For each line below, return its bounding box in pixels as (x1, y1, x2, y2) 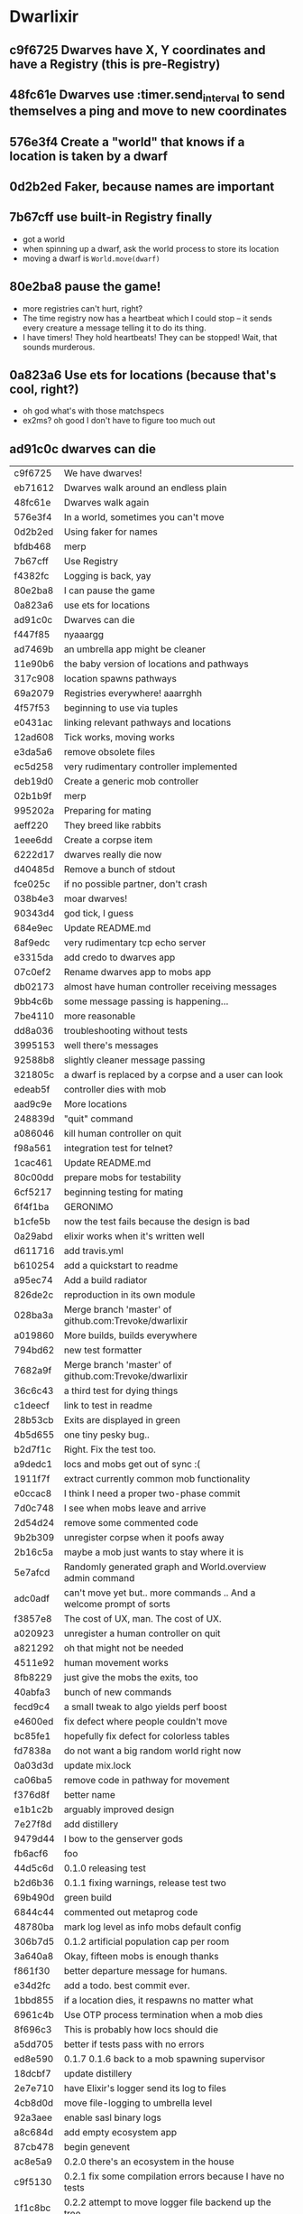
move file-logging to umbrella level (63, 2097, 213, 2109)
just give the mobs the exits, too (63, 1671, 198, 1684)
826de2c (14, 1288, 54, 1301)
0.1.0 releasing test (63, 1862, 147, 1874)
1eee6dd (14, 833, 53, 846)
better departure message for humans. (63, 1965, 228, 1977)
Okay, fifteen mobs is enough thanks (63, 1950, 219, 1963)
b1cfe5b (14, 1215, 51, 1228)
